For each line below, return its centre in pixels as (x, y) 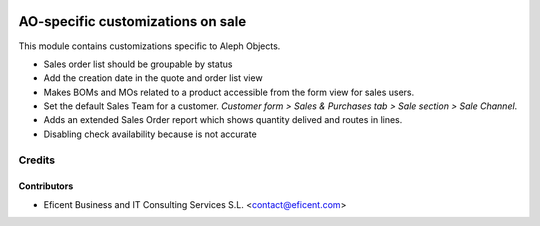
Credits (36, 160)
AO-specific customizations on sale (132, 21)
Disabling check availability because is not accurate (150, 134)
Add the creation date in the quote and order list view (153, 78)
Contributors (46, 186)
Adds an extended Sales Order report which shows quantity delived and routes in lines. (223, 120)
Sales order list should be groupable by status (138, 64)
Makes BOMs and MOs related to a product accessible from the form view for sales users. (229, 92)
